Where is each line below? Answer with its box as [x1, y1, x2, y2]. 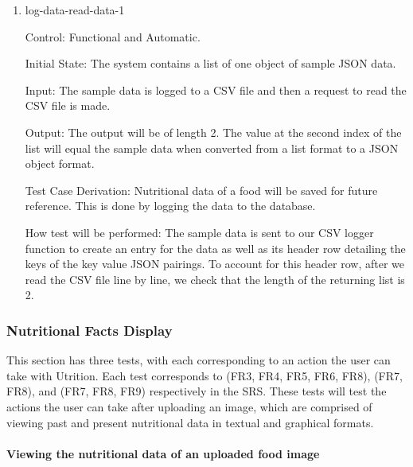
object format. [25, 155, 95, 172]
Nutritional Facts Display [6, 320, 173, 340]
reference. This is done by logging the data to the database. [25, 197, 316, 214]
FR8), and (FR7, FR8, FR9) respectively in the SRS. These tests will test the [6, 383, 387, 399]
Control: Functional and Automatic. [25, 28, 201, 45]
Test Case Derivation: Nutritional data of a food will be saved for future [25, 181, 378, 198]
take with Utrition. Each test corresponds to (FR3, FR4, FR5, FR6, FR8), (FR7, [6, 367, 403, 383]
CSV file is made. [25, 97, 111, 114]
